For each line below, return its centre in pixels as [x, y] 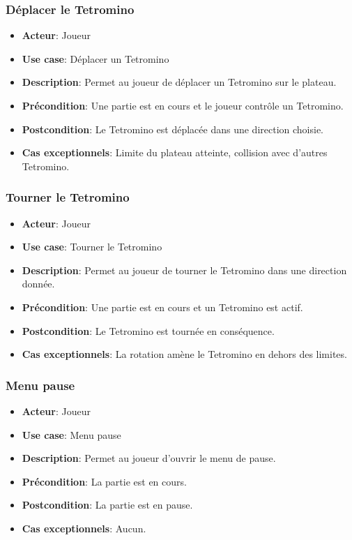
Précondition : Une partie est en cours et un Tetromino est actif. [162, 307]
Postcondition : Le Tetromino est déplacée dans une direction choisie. [173, 129]
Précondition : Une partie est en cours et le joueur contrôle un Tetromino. [183, 105]
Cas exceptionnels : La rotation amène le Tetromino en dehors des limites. [184, 354]
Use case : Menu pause [71, 434]
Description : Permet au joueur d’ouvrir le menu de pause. [149, 458]
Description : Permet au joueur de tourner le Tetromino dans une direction [184, 270]
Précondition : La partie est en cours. [104, 481]
